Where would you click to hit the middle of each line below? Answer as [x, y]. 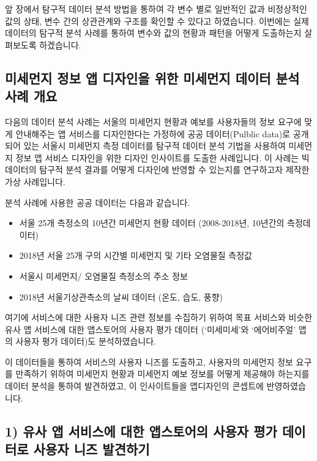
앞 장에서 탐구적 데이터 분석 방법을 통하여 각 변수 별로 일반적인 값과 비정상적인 [156, 9]
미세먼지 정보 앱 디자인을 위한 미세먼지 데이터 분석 [152, 78]
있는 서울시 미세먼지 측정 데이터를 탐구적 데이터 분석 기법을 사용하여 [155, 146]
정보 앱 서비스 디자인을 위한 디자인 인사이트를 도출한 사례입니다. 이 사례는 [157, 157]
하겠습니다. [60, 44]
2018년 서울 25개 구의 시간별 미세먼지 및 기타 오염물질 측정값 [136, 255]
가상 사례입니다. [35, 181]
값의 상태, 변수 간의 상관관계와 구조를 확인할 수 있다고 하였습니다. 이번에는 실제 [157, 21]
